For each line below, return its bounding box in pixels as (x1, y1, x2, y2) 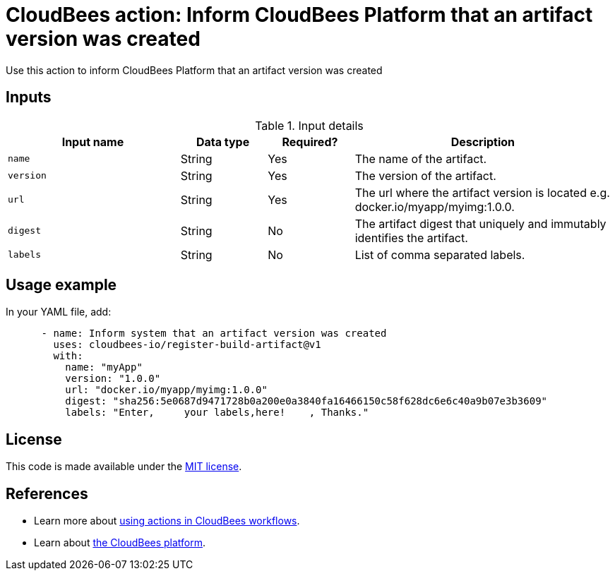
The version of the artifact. (354, 168, 496, 183)
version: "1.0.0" (65, 373, 161, 385)
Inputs (6, 88, 52, 107)
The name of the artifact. (354, 151, 487, 166)
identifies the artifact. (354, 230, 468, 245)
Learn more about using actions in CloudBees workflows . (34, 515, 300, 527)
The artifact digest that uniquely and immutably (354, 216, 607, 231)
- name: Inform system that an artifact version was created (41, 328, 387, 340)
